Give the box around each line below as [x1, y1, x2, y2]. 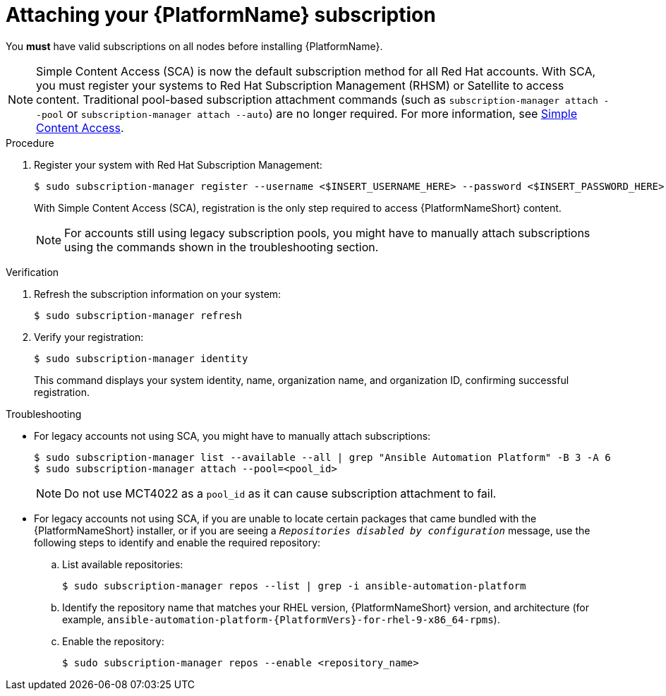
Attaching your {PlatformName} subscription [6, 3, 436, 27]
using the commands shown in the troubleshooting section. [64, 239, 379, 254]
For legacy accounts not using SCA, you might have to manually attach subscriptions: [34, 429, 431, 442]
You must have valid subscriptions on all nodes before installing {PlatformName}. [6, 40, 383, 52]
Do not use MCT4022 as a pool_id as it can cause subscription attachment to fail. [64, 486, 497, 500]
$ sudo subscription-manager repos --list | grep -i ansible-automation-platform [62, 580, 526, 592]
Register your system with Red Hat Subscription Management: [34, 158, 322, 171]
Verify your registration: [34, 330, 144, 343]
